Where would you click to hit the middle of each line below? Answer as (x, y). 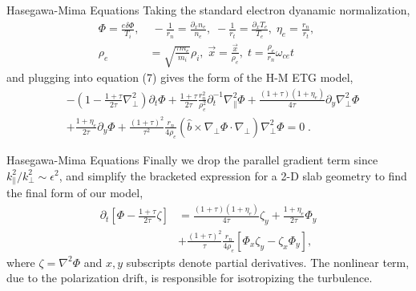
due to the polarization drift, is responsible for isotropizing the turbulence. (190, 278)
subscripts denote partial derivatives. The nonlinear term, (268, 262)
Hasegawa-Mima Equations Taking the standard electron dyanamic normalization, (208, 10)
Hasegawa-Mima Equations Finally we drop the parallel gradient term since (192, 159)
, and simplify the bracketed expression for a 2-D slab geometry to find (233, 175)
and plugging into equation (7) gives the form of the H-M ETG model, (180, 77)
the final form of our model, (75, 193)
